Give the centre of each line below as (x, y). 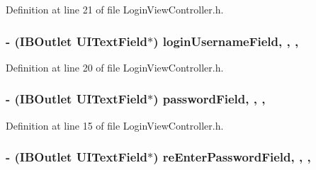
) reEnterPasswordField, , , (232, 157)
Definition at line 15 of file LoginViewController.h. (115, 125)
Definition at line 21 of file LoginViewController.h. (115, 9)
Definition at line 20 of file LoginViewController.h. (115, 67)
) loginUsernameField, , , (226, 41)
